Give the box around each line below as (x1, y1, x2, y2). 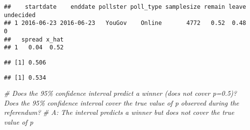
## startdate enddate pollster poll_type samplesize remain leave (4, 3, 246, 10)
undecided (4, 11, 36, 19)
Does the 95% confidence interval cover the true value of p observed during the (4, 97, 239, 108)
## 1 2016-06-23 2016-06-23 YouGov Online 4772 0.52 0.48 (4, 20, 246, 27)
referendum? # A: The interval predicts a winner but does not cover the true (4, 107, 234, 117)
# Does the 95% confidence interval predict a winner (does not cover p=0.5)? (4, 88, 237, 98)
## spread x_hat (4, 36, 64, 43)
